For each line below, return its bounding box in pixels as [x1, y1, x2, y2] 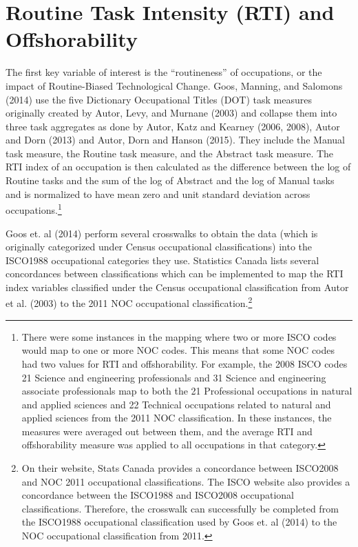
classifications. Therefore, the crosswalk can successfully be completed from [21, 501, 339, 515]
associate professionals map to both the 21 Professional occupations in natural [21, 384, 352, 398]
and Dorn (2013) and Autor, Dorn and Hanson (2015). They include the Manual [6, 132, 345, 147]
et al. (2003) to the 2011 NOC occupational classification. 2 [6, 294, 253, 310]
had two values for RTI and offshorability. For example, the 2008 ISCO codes [21, 356, 348, 370]
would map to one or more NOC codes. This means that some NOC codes [21, 343, 335, 357]
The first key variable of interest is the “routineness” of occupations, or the [6, 65, 322, 79]
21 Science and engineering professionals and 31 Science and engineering [21, 370, 326, 384]
